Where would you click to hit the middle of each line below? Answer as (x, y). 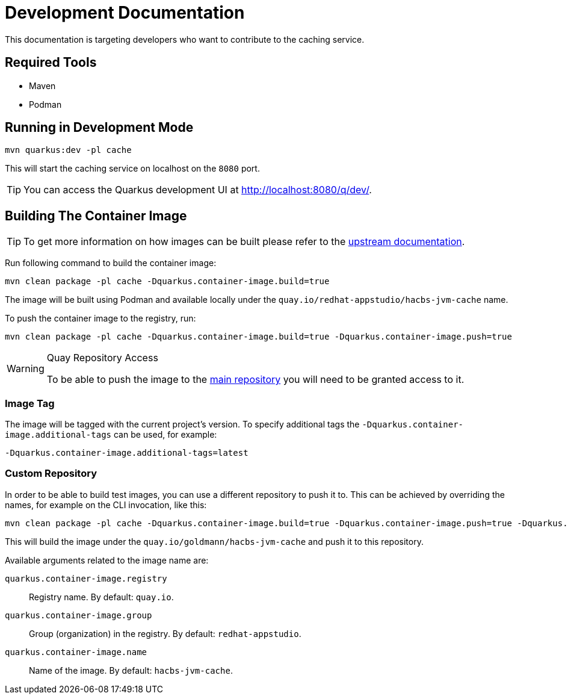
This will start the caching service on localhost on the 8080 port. (132, 169)
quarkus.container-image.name (76, 652)
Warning (26, 369)
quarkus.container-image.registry (86, 578)
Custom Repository (51, 474)
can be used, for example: (165, 435)
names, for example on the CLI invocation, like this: (106, 505)
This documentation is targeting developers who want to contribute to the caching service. (185, 39)
